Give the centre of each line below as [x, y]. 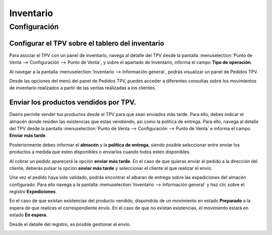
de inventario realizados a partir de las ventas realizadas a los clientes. [83, 88]
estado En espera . [28, 215]
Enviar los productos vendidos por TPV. [73, 103]
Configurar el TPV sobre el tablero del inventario [87, 43]
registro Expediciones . [33, 192]
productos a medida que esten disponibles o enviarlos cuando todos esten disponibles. [100, 152]
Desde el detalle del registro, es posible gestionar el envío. [70, 224]
